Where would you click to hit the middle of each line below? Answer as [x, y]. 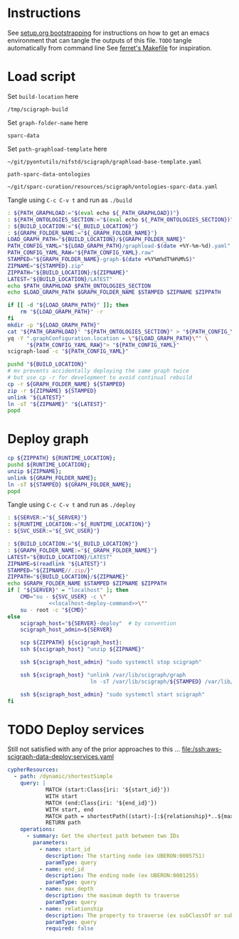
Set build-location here [43, 96]
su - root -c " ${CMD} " [54, 610]
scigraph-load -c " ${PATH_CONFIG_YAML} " [68, 351]
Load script [42, 77]
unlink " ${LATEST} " [36, 397]
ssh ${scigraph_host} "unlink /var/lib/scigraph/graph [103, 675]
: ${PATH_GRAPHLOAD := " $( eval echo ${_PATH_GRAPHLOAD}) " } [94, 213]
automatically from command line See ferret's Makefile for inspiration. [110, 48]
